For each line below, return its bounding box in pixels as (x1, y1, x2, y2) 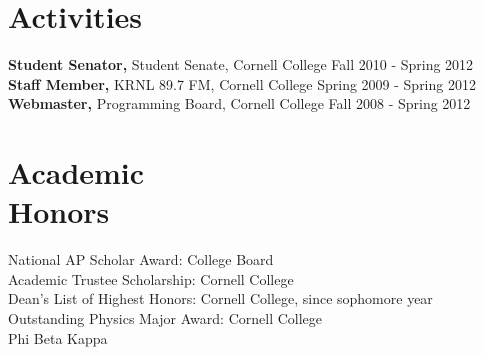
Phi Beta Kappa (8, 327, 108, 348)
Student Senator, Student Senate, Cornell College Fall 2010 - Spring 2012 (8, 54, 474, 75)
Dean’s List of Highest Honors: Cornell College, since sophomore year (8, 288, 433, 309)
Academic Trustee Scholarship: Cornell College (8, 268, 294, 289)
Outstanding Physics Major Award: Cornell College (8, 308, 323, 328)
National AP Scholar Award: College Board (8, 249, 274, 270)
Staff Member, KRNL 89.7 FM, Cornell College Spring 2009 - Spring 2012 (8, 73, 476, 94)
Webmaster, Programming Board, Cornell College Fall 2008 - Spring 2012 (8, 93, 471, 114)
